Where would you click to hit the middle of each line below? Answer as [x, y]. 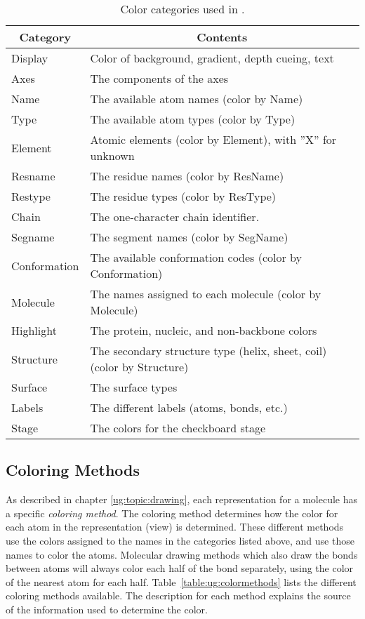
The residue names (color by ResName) [187, 176]
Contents [222, 37]
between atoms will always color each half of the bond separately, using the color [180, 568]
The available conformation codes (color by [196, 257]
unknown [112, 155]
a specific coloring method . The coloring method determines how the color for [172, 513]
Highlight [34, 330]
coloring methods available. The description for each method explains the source [178, 595]
